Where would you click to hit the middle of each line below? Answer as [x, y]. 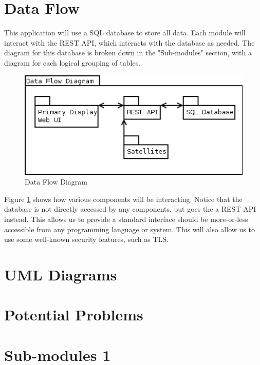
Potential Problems [74, 315]
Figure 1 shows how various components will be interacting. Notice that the [123, 199]
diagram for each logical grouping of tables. [72, 62]
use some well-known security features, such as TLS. [86, 239]
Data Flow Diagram [56, 182]
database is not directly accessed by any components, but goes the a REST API [130, 209]
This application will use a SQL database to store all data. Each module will [125, 33]
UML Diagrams [61, 275]
